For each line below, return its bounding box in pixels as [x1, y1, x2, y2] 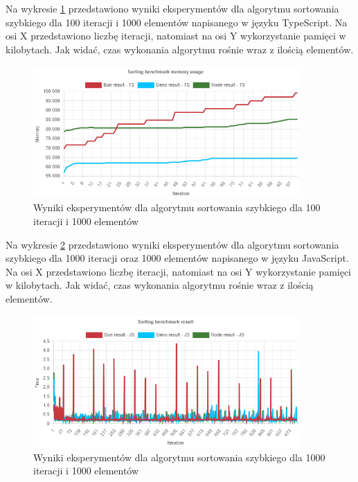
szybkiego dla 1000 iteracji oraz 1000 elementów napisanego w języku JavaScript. [6, 251, 349, 265]
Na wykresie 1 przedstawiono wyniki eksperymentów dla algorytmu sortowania [6, 1, 339, 15]
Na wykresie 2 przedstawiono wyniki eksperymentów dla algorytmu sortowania [6, 237, 339, 251]
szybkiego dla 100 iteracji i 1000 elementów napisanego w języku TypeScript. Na [6, 15, 348, 29]
